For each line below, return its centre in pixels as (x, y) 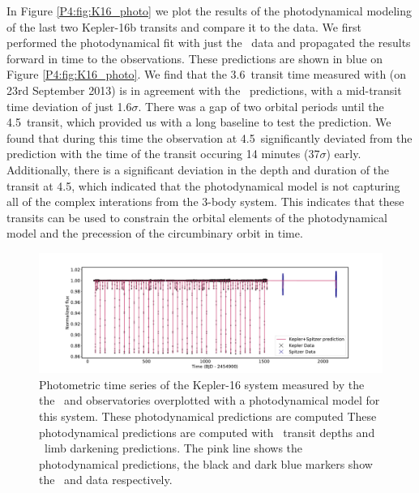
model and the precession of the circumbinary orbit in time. (155, 233)
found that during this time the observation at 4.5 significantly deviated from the (209, 137)
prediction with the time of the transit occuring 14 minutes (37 (163, 154)
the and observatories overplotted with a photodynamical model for (209, 400)
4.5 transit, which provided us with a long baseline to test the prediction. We (199, 122)
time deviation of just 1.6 (69, 106)
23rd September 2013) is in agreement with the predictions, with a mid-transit (204, 90)
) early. (344, 154)
